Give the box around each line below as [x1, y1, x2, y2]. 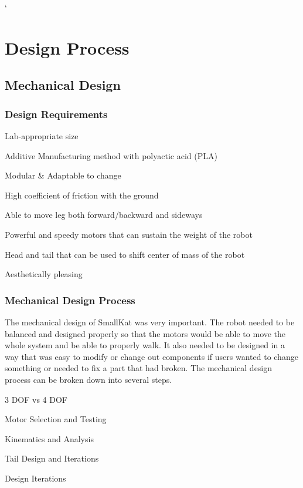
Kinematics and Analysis [5, 432, 94, 445]
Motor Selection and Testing [5, 413, 107, 425]
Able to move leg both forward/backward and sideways [5, 208, 203, 221]
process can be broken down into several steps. [5, 373, 172, 385]
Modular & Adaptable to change [5, 169, 121, 181]
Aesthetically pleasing [5, 268, 83, 280]
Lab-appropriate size [5, 129, 79, 142]
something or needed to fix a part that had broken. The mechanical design [5, 362, 273, 374]
